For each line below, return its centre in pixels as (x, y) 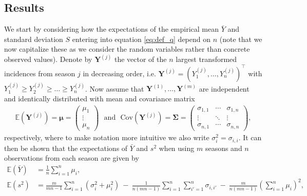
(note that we (241, 39)
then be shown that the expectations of (66, 148)
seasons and (224, 148)
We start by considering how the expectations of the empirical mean (111, 29)
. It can (250, 137)
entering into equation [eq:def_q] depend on (141, 39)
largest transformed (206, 59)
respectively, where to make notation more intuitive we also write (107, 137)
